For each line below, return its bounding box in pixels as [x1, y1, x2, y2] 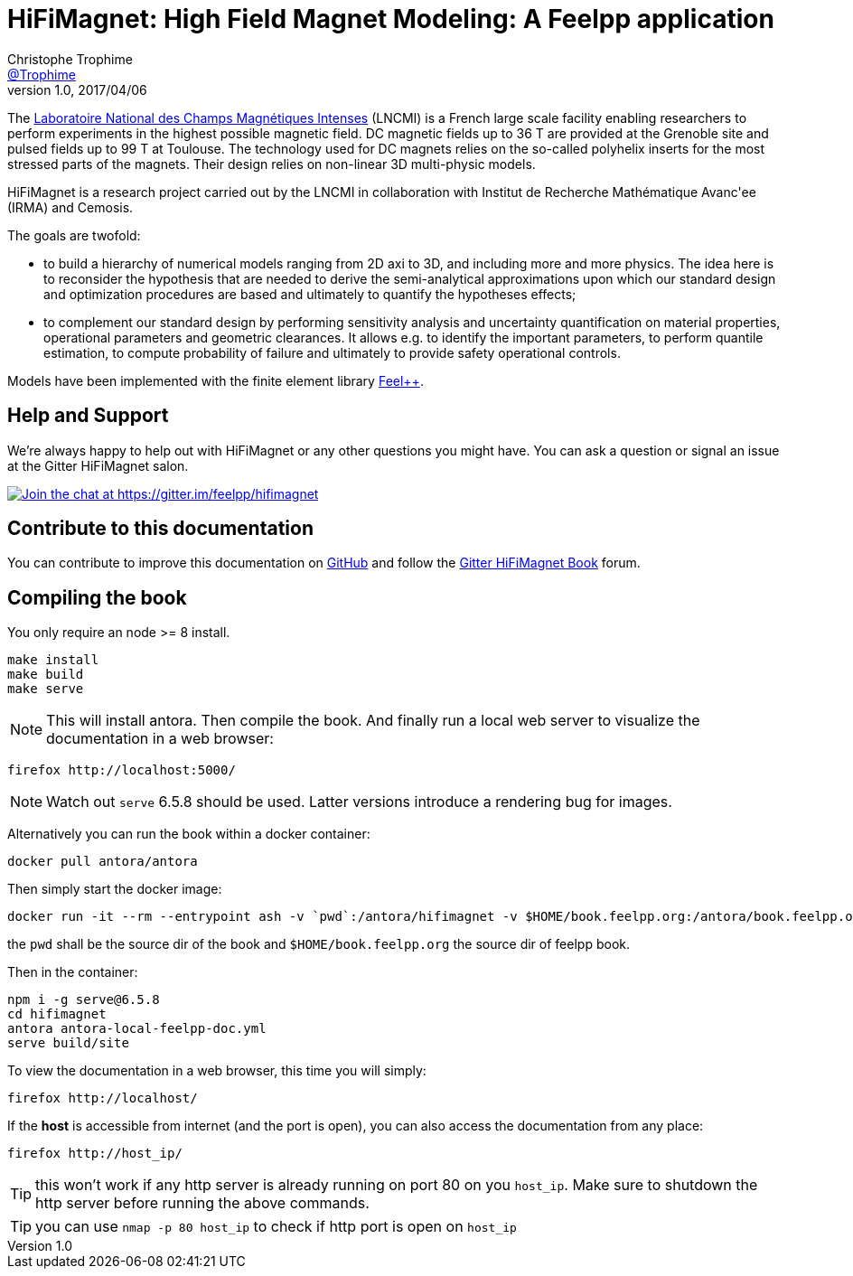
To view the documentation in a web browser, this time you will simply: [7, 1063, 426, 1079]
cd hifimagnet [7, 1007, 107, 1022]
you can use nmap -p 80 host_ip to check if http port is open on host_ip [35, 1217, 517, 1236]
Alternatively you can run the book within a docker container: [7, 826, 370, 842]
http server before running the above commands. [35, 1194, 370, 1213]
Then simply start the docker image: [7, 881, 222, 897]
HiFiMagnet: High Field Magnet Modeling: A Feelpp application [7, 4, 774, 34]
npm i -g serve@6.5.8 [7, 992, 160, 1008]
